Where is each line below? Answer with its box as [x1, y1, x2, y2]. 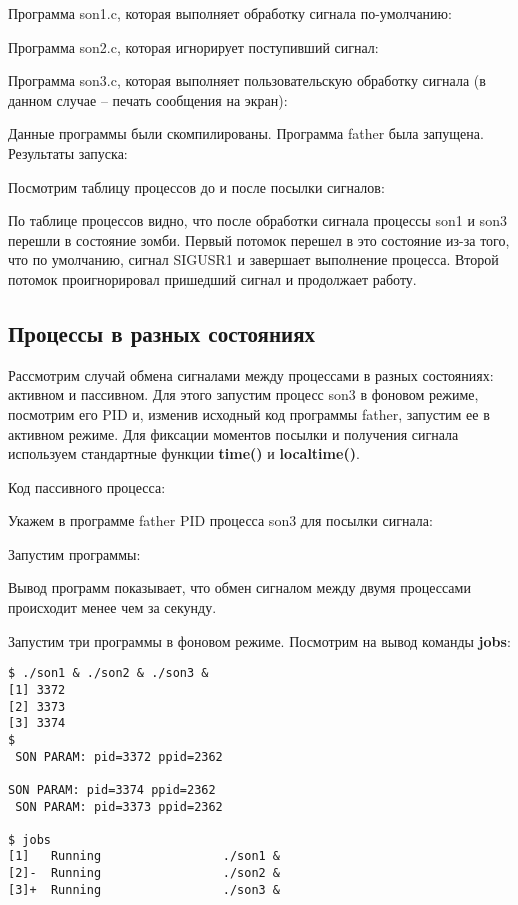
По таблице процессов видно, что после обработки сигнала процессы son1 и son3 [8, 210, 507, 231]
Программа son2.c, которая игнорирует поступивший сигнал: [8, 36, 379, 57]
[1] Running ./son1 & [8, 849, 281, 864]
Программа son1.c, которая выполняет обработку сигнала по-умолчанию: [8, 3, 452, 23]
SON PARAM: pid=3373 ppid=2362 [15, 799, 223, 814]
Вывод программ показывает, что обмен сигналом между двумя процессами [8, 577, 471, 598]
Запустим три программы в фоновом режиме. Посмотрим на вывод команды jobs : [8, 630, 511, 651]
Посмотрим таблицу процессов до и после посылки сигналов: [8, 176, 385, 197]
